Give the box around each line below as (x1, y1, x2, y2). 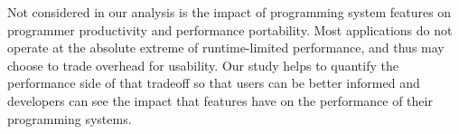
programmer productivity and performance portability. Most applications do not (7, 20, 453, 39)
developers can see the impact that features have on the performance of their (7, 91, 433, 110)
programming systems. (7, 109, 132, 128)
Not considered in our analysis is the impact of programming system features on (7, 3, 452, 21)
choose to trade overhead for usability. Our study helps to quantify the (7, 55, 398, 74)
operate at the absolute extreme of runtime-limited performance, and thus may (7, 38, 445, 57)
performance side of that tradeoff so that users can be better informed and (7, 73, 420, 92)
